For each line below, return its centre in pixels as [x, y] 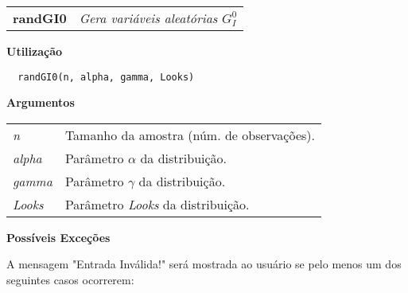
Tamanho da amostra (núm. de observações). [190, 135]
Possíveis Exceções [58, 237]
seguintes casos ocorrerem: [70, 280]
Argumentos [41, 102]
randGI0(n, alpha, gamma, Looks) [106, 77]
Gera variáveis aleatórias [148, 18]
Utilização [35, 51]
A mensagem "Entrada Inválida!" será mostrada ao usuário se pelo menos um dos [204, 264]
